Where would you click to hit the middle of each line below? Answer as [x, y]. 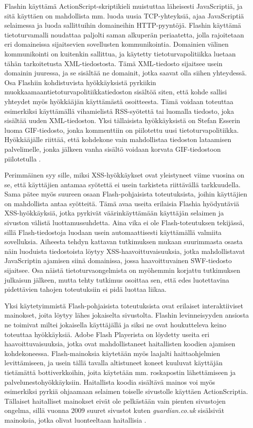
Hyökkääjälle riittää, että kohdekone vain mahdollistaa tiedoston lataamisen [118, 139]
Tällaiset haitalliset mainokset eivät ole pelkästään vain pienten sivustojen [115, 401]
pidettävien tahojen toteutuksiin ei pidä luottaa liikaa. [86, 289]
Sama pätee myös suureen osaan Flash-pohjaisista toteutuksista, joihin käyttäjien [126, 194]
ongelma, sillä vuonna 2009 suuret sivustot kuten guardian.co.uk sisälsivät [115, 410]
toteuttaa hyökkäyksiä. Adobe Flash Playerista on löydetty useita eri [107, 334]
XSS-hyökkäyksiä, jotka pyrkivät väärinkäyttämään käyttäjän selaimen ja [114, 213]
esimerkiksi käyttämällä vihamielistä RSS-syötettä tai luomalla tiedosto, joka [119, 111]
